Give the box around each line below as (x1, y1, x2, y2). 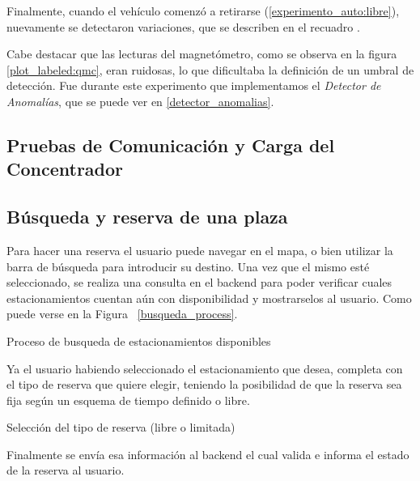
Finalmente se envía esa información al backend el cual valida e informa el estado (6, 445, 409, 462)
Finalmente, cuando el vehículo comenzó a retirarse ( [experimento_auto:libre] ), (6, 2, 400, 19)
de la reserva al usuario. (6, 462, 125, 479)
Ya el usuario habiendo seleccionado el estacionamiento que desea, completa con (6, 360, 403, 377)
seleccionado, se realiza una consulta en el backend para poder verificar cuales (6, 274, 392, 291)
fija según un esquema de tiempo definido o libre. (6, 391, 250, 408)
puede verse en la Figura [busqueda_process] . (6, 305, 238, 322)
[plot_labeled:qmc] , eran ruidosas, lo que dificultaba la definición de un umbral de (6, 61, 414, 78)
